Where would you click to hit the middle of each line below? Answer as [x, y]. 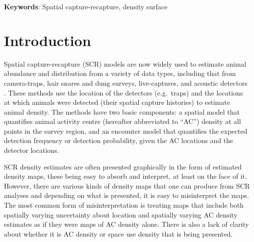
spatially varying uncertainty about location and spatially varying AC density [121, 214]
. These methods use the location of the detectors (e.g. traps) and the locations [124, 92]
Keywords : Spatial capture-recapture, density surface [86, 6]
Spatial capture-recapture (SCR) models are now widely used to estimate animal [125, 63]
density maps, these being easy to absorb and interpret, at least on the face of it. [126, 176]
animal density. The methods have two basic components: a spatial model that [122, 111]
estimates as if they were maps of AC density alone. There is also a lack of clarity [127, 224]
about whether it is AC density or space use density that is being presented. [118, 233]
